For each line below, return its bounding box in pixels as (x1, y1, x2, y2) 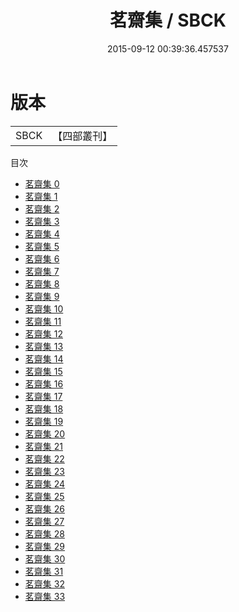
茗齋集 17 (24, 390, 63, 402)
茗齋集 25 (24, 490, 65, 502)
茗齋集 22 (24, 452, 65, 465)
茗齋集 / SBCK (109, 9, 227, 32)
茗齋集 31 (24, 565, 64, 577)
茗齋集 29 (24, 540, 65, 552)
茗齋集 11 (24, 315, 62, 327)
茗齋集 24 (24, 477, 66, 490)
